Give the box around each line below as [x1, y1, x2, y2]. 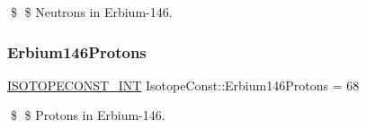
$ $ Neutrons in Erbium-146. [10, 3, 173, 21]
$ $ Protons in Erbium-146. [10, 106, 165, 124]
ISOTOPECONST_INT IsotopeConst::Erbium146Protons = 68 [7, 75, 360, 94]
